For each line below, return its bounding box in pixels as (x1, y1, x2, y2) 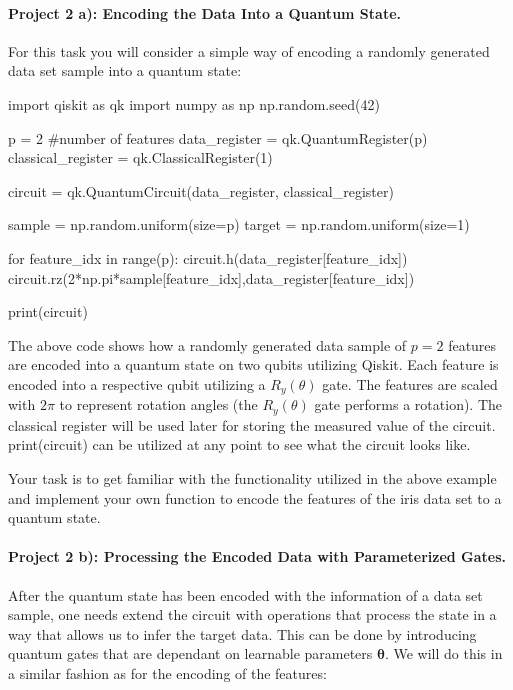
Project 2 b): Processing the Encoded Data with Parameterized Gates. (8, 546, 507, 567)
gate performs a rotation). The (314, 394, 503, 415)
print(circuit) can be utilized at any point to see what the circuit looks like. (8, 434, 471, 455)
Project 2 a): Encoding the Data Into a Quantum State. (8, 2, 401, 23)
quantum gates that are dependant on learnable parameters (8, 643, 373, 664)
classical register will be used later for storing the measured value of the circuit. (8, 414, 496, 435)
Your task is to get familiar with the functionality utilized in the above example (8, 468, 497, 489)
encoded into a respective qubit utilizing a (8, 373, 266, 394)
